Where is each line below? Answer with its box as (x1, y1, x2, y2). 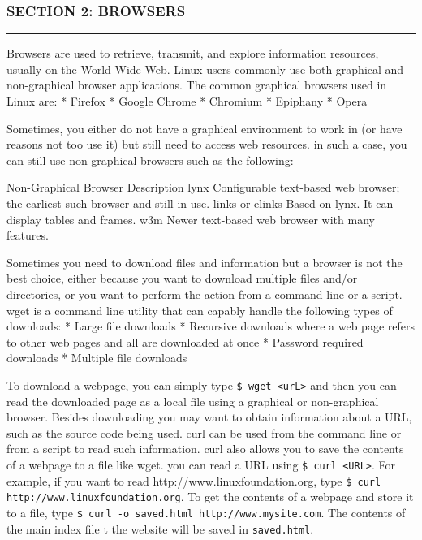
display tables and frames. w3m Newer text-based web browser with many (6, 210, 375, 227)
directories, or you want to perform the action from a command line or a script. (6, 285, 403, 302)
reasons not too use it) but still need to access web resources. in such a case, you (6, 136, 407, 153)
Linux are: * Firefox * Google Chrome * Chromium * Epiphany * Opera (6, 93, 368, 109)
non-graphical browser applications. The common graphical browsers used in (6, 76, 387, 93)
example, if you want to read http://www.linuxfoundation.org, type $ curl (6, 472, 381, 489)
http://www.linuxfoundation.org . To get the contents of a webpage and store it (6, 488, 414, 505)
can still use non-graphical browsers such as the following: (6, 151, 294, 168)
